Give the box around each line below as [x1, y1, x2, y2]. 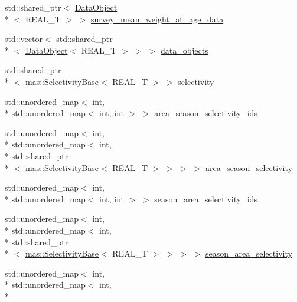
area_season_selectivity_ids [154, 107, 257, 119]
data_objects [161, 44, 208, 56]
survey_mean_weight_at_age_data [91, 12, 224, 25]
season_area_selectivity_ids [154, 192, 257, 205]
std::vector [5, 32, 43, 45]
